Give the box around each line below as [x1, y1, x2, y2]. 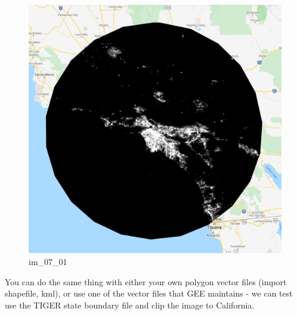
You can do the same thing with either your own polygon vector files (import [5, 275, 287, 288]
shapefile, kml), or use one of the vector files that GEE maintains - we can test [5, 287, 293, 300]
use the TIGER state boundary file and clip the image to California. [5, 298, 255, 311]
